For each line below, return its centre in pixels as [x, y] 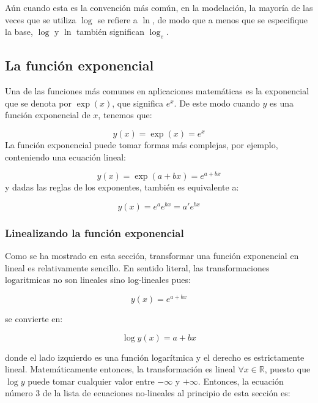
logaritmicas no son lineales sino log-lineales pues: [98, 280]
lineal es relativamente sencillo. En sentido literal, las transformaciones [137, 267]
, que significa [138, 103]
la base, [19, 32]
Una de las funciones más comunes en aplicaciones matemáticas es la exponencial [157, 91]
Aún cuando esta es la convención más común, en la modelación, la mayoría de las [159, 7]
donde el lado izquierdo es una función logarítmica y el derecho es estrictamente [155, 357]
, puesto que [287, 369]
